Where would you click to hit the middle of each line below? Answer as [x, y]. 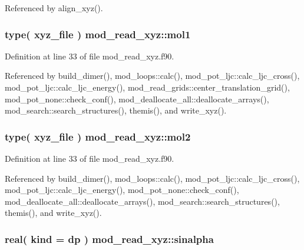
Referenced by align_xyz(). [54, 8]
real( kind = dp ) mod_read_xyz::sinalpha [109, 239]
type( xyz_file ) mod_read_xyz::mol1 [98, 34]
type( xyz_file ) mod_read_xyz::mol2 [98, 136]
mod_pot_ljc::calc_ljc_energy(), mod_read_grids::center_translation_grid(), [147, 87]
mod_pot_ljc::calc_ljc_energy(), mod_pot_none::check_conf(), [122, 190]
